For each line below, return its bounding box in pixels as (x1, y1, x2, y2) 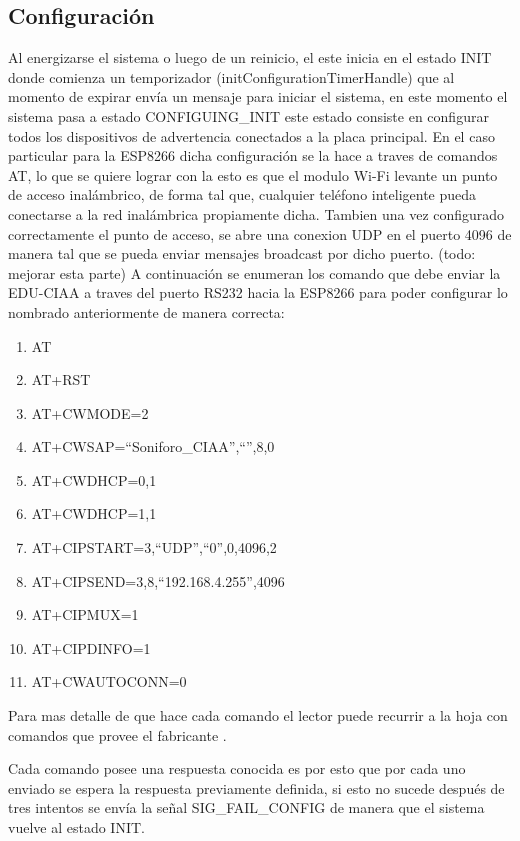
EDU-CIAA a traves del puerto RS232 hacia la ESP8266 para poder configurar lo (8, 282, 508, 303)
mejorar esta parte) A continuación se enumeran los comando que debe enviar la (8, 262, 501, 283)
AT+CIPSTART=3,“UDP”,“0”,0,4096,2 (31, 537, 277, 558)
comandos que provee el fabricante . (8, 724, 227, 745)
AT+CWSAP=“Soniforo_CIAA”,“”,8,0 (31, 436, 275, 457)
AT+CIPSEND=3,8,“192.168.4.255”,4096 (31, 570, 285, 591)
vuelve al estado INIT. (8, 817, 145, 838)
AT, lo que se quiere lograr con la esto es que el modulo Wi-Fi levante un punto (8, 164, 498, 185)
